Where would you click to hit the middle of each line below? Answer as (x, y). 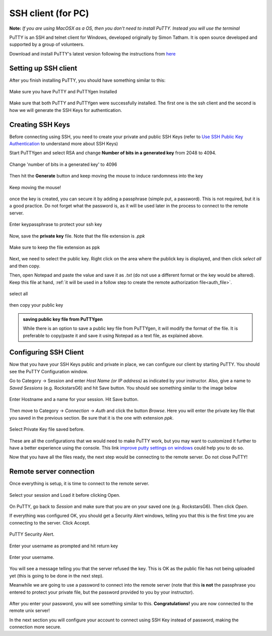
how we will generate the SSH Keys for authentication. (66, 110)
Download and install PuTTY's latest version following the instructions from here (92, 53)
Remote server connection (52, 472)
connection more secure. (35, 627)
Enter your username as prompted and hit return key (64, 546)
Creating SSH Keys (40, 124)
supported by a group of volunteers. (47, 44)
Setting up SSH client (43, 68)
